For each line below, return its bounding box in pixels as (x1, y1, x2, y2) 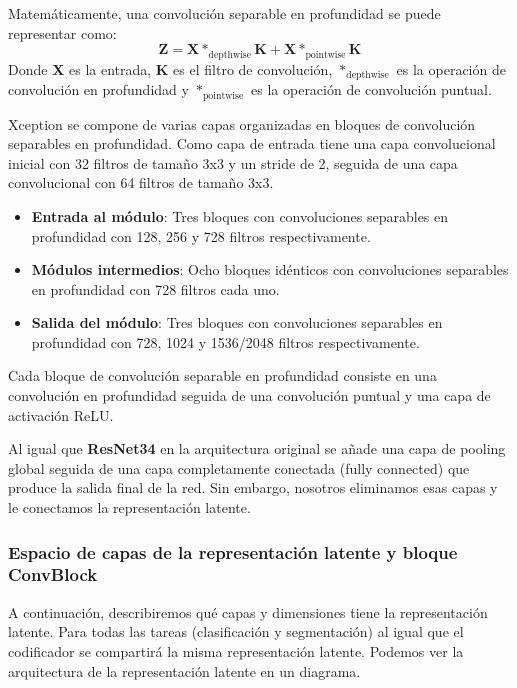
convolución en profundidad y (8, 79, 189, 100)
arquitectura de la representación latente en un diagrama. (8, 660, 361, 681)
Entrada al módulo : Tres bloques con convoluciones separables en (31, 205, 449, 226)
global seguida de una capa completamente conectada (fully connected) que (8, 457, 470, 478)
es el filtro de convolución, (173, 58, 333, 79)
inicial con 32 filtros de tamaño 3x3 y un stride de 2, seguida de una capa (8, 152, 458, 173)
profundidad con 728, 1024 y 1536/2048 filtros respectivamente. (31, 331, 420, 352)
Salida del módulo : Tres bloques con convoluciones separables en (31, 312, 443, 333)
